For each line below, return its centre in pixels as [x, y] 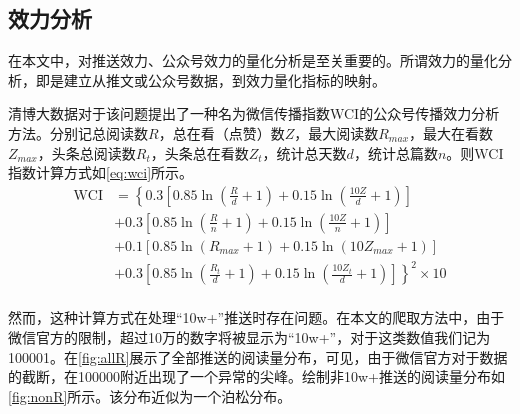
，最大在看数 [451, 132]
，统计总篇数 [395, 152]
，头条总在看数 [199, 152]
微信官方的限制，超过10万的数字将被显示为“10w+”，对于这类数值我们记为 [249, 337]
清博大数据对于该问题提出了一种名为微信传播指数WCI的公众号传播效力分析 [254, 113]
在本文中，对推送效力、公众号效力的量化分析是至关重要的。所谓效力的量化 [253, 60]
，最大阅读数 [336, 132]
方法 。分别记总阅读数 [78, 132]
